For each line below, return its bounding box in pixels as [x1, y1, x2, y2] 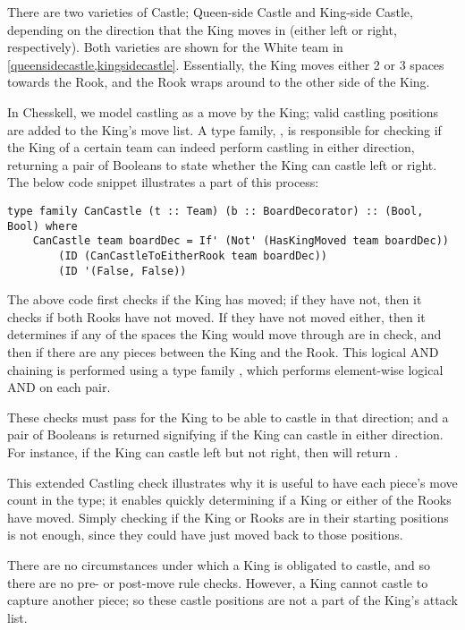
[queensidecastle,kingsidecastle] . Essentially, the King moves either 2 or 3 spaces [7, 55, 444, 73]
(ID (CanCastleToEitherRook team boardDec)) [58, 249, 327, 262]
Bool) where [7, 219, 78, 233]
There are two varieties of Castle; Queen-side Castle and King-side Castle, [7, 3, 413, 21]
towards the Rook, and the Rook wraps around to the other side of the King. [7, 72, 430, 91]
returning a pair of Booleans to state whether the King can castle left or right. [7, 155, 437, 174]
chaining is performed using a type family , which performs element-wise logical [7, 360, 444, 379]
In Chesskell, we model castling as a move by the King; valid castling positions [7, 102, 438, 121]
